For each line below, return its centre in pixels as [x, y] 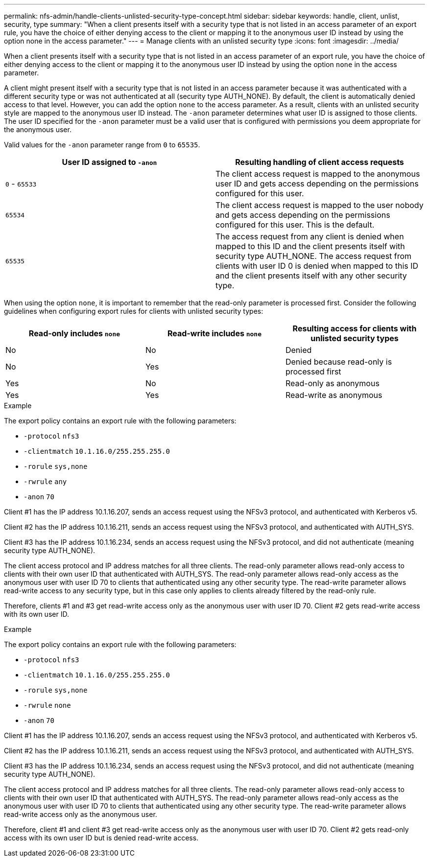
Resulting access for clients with [355, 328]
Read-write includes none [214, 333]
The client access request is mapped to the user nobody [320, 205]
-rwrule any [45, 482]
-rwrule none [47, 705]
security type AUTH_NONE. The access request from [314, 256]
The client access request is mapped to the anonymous [318, 174]
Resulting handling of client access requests [320, 162]
